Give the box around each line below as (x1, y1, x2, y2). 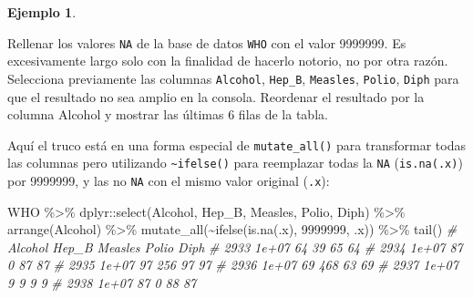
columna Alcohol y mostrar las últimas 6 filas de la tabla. (7, 105, 328, 124)
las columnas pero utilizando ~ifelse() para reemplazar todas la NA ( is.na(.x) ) (7, 153, 463, 172)
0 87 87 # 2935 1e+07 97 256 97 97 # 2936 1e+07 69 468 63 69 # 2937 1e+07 (7, 255, 458, 274)
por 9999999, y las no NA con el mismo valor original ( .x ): (7, 171, 330, 190)
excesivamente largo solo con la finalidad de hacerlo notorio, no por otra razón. (7, 51, 448, 70)
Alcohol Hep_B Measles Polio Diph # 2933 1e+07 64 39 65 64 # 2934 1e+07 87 (7, 237, 463, 256)
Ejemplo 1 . (7, 3, 77, 21)
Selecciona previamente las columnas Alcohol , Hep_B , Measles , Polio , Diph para (7, 68, 459, 87)
